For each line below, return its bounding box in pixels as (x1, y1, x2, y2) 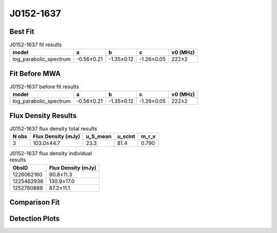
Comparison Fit (9, 198, 60, 207)
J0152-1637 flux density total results (9, 125, 97, 132)
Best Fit (9, 27, 34, 36)
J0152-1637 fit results (9, 41, 62, 48)
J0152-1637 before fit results (9, 83, 80, 90)
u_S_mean (86, 133, 112, 140)
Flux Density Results (9, 111, 77, 120)
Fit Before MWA (9, 69, 61, 78)
